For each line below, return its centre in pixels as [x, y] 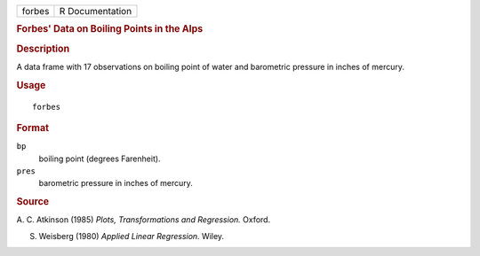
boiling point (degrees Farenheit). [100, 159]
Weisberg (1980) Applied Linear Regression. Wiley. [132, 236]
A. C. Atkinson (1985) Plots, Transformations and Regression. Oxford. [144, 220]
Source [33, 202]
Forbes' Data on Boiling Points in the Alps [110, 29]
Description [43, 49]
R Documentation [96, 11]
